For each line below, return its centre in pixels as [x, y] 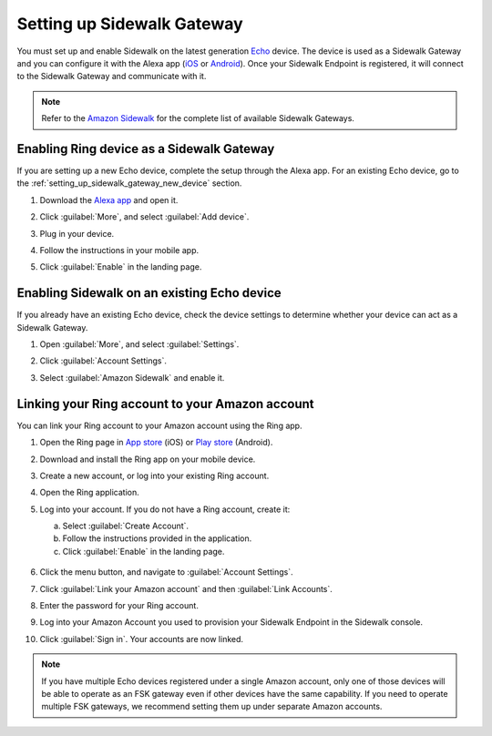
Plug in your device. [77, 233]
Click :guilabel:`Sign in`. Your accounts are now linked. [142, 639]
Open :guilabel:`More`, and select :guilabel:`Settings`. [139, 344]
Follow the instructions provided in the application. [157, 538]
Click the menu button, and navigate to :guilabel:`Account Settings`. [166, 572]
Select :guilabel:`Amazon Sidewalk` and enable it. [132, 377]
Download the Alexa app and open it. [109, 199]
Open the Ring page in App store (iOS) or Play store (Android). [156, 443]
